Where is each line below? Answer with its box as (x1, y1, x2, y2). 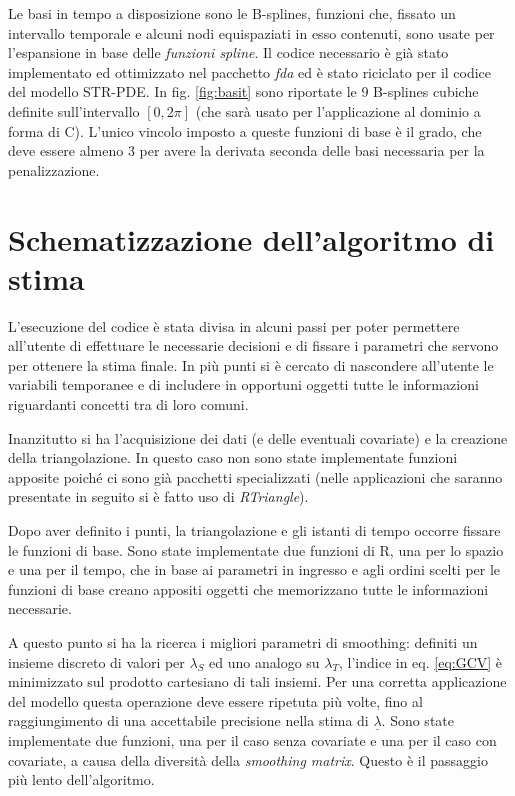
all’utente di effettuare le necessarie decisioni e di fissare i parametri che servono (8, 335, 499, 356)
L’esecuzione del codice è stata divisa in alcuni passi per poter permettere (8, 315, 460, 336)
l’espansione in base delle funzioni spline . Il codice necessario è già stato (8, 42, 449, 63)
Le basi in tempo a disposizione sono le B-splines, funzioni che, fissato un (8, 3, 456, 23)
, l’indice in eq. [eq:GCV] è (339, 651, 503, 672)
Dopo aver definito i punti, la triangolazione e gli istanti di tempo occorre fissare (8, 520, 501, 540)
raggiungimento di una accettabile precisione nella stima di (8, 710, 369, 731)
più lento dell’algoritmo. (8, 769, 155, 790)
